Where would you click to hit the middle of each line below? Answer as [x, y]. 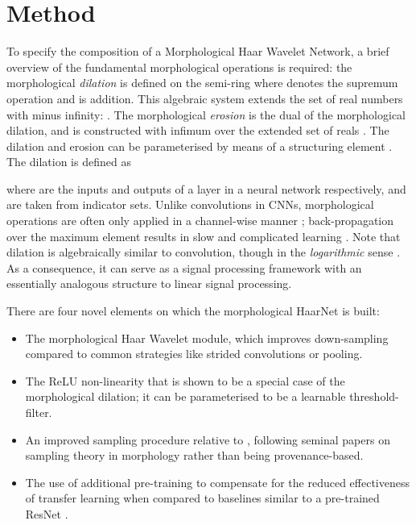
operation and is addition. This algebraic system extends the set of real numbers [205, 98]
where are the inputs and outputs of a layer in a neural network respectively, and [206, 188]
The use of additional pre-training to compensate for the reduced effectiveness [218, 482]
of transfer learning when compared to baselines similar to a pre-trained [202, 498]
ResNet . [47, 513]
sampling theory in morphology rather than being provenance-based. [194, 455]
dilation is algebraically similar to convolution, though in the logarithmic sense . [204, 252]
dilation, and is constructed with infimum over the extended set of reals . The [198, 130]
